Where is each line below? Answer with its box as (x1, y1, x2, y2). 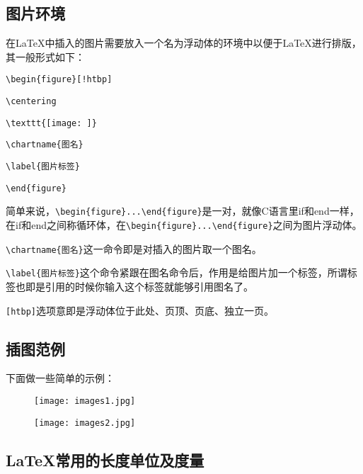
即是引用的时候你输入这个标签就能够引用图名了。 (25, 278, 253, 293)
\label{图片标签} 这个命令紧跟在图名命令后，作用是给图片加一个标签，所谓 (6, 265, 347, 280)
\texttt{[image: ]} (6, 118, 97, 128)
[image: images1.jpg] (34, 396, 136, 406)
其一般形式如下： (6, 49, 85, 64)
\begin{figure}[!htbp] (6, 74, 113, 85)
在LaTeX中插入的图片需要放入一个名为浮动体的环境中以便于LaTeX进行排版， (6, 35, 362, 50)
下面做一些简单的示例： (6, 371, 115, 385)
